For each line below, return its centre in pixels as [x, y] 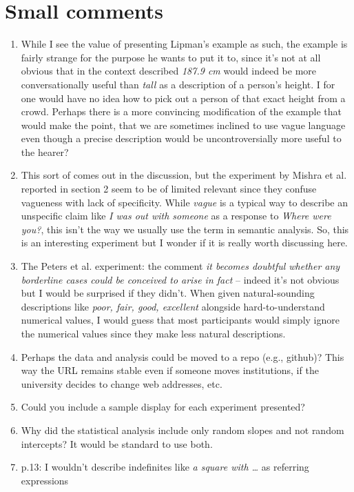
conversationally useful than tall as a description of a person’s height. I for [178, 84]
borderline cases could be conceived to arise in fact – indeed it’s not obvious [180, 279]
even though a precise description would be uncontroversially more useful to [181, 138]
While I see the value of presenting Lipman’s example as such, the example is [184, 44]
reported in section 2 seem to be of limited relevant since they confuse [169, 189]
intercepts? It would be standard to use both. [117, 443]
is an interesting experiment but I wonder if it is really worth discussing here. [184, 243]
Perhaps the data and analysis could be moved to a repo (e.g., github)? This [183, 356]
